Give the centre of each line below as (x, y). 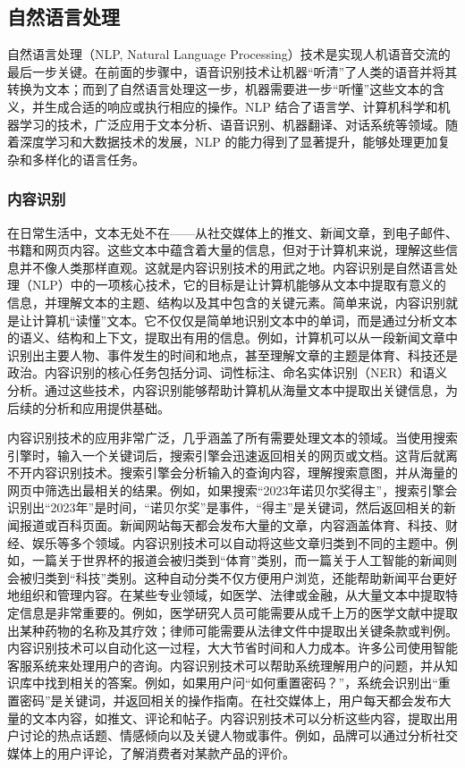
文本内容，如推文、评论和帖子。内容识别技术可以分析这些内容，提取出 (238, 717)
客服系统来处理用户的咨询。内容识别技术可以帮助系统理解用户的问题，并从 (226, 665)
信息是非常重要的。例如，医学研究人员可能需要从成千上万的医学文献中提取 (238, 613)
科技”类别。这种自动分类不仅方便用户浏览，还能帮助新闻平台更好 (266, 577)
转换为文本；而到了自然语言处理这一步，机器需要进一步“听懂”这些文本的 (220, 89)
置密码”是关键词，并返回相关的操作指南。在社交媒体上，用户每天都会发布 (223, 700)
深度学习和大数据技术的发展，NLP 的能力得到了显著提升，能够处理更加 (228, 142)
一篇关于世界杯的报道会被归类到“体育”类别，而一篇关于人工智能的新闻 (238, 560)
